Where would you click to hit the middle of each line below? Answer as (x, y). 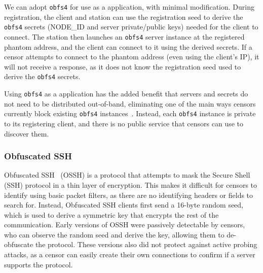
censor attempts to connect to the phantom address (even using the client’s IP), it (132, 57)
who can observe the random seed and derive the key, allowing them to (114, 234)
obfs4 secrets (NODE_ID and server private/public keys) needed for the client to (131, 27)
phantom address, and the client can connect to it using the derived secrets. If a (128, 46)
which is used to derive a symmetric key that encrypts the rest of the (111, 214)
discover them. (27, 133)
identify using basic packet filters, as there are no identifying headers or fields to (129, 195)
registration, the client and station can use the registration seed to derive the (124, 16)
